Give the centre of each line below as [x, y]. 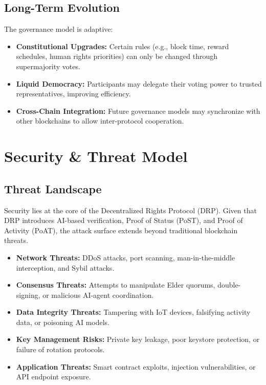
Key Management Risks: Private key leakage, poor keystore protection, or [138, 339]
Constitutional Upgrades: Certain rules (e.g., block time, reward [123, 46]
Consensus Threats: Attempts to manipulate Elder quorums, [116, 285]
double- [229, 285]
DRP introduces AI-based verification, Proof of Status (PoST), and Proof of [124, 220]
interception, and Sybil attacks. [65, 267]
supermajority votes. [48, 66]
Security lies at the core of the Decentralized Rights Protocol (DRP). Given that [130, 210]
